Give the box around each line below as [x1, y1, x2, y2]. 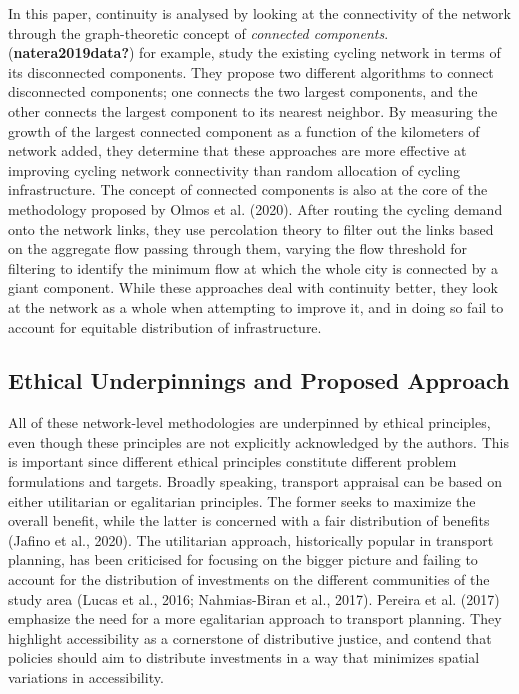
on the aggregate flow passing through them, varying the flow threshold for [8, 238, 467, 259]
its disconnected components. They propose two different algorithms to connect [8, 61, 494, 82]
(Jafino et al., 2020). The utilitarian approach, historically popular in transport [8, 529, 494, 550]
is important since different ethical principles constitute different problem [8, 451, 457, 472]
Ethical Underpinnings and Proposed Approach [8, 365, 510, 396]
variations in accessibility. [8, 667, 164, 688]
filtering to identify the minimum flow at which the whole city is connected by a [8, 257, 499, 278]
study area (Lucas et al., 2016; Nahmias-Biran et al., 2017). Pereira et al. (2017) [8, 588, 500, 609]
